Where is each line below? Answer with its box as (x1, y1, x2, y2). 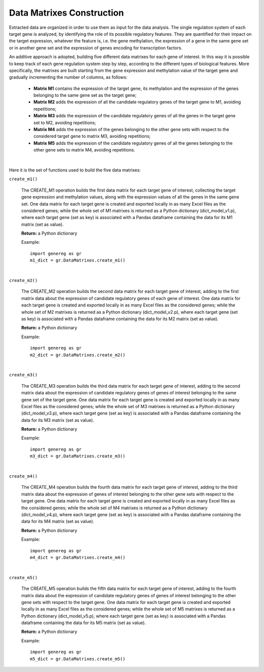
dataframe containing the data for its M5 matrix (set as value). (21, 620, 146, 626)
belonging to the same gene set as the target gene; (33, 92, 137, 98)
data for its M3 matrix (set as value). (21, 417, 94, 423)
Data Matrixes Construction (9, 7, 124, 18)
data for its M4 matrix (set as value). (21, 519, 94, 524)
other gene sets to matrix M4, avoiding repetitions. (33, 147, 135, 153)
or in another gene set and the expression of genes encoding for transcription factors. (9, 44, 183, 51)
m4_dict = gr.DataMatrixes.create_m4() (30, 555, 126, 560)
